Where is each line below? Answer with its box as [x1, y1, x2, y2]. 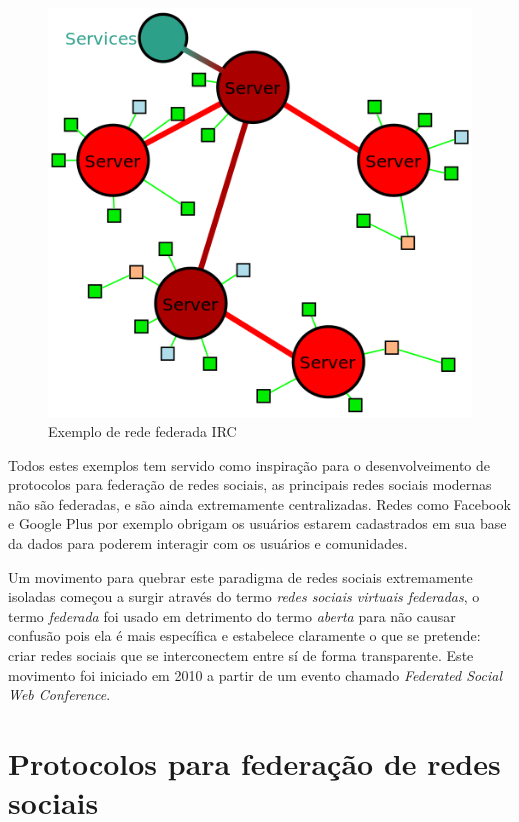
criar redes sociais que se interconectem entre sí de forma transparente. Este [8, 645, 474, 666]
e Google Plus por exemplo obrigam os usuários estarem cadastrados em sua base [8, 513, 507, 534]
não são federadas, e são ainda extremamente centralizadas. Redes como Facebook [8, 493, 511, 514]
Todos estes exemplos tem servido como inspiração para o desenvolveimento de [8, 454, 491, 475]
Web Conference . [8, 684, 111, 705]
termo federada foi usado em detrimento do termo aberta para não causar [8, 605, 456, 626]
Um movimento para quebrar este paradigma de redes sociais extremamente [8, 566, 473, 587]
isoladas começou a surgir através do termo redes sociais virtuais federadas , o [8, 586, 480, 607]
